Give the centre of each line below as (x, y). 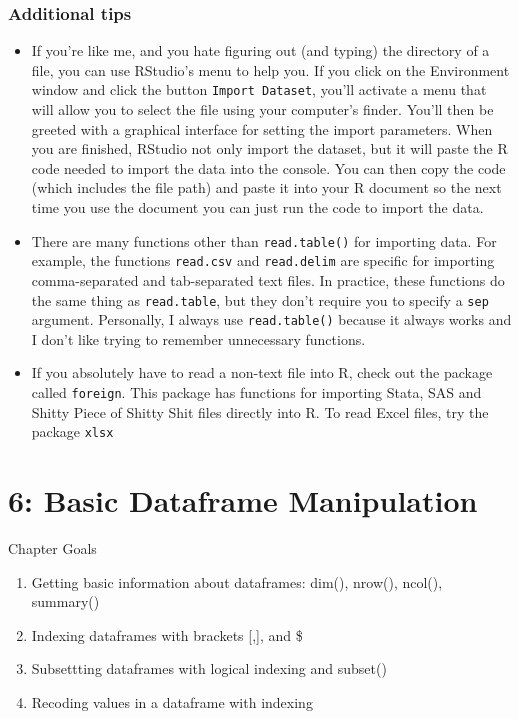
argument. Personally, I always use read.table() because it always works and (271, 319)
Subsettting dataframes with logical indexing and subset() (209, 668)
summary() (65, 601)
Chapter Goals (52, 548)
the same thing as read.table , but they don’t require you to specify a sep (260, 299)
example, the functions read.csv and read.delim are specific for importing (263, 260)
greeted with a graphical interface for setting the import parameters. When (262, 128)
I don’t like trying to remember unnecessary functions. (198, 338)
